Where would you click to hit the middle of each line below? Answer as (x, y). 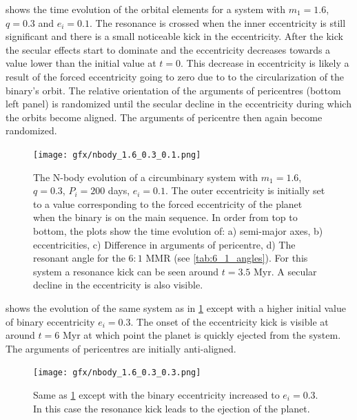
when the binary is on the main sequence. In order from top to (165, 217)
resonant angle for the (79, 258)
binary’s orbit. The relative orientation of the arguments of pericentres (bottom (173, 90)
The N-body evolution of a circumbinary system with (146, 177)
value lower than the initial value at (81, 63)
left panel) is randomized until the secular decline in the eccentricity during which (178, 104)
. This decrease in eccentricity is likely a (265, 63)
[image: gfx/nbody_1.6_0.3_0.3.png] (117, 373)
